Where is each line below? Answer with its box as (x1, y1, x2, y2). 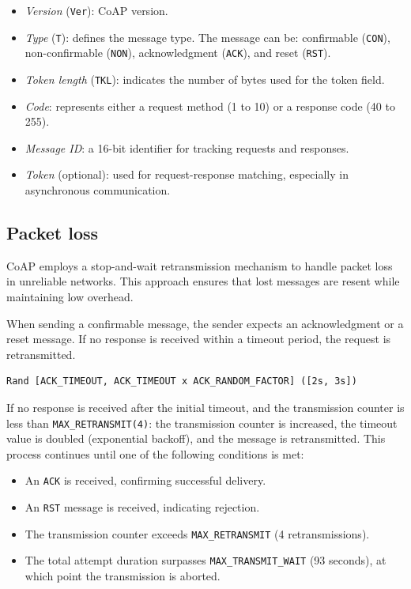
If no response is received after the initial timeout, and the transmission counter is (6, 398, 405, 415)
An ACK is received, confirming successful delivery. (25, 472, 266, 489)
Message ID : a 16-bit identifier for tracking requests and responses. (25, 139, 349, 156)
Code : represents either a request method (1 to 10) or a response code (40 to (25, 97, 395, 114)
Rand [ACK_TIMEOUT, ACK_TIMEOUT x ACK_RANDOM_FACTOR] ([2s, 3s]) (6, 376, 357, 387)
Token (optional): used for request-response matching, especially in (25, 166, 349, 183)
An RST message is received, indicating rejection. (25, 499, 260, 515)
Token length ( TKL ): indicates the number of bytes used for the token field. (25, 70, 385, 87)
